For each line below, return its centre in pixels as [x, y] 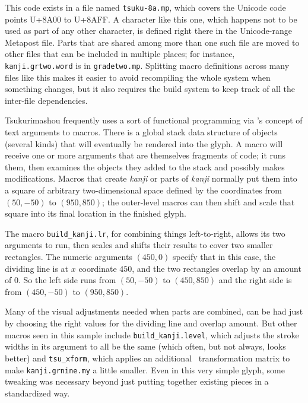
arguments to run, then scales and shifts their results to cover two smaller [139, 245]
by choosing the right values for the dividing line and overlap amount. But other [151, 323]
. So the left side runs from [67, 280]
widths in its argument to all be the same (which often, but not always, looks [145, 346]
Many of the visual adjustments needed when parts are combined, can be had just [154, 311]
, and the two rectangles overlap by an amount [217, 268]
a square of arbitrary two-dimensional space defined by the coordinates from [143, 190]
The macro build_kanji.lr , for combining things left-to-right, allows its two [145, 233]
